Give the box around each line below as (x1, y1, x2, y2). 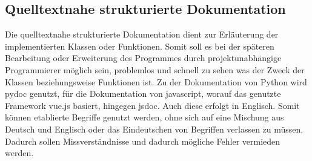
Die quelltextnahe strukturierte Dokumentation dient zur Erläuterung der (5, 28, 279, 41)
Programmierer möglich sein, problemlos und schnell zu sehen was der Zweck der (5, 63, 305, 76)
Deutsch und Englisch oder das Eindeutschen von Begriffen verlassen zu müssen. (5, 122, 304, 135)
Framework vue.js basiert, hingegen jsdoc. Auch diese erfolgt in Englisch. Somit (5, 99, 300, 111)
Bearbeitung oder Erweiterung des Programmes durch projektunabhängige (5, 51, 282, 64)
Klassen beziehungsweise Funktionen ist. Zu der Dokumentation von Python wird (5, 75, 307, 88)
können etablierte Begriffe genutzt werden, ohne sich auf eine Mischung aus (5, 111, 284, 123)
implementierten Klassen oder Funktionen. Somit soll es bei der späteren (5, 39, 274, 52)
